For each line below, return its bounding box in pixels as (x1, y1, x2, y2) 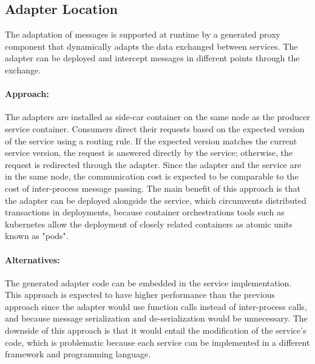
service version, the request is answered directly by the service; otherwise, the (5, 146, 293, 159)
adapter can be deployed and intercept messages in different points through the (5, 52, 300, 64)
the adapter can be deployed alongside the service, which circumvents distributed (5, 194, 307, 206)
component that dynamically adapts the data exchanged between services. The (5, 39, 298, 52)
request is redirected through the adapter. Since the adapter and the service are (5, 158, 302, 170)
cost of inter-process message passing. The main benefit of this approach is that (5, 181, 300, 194)
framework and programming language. (5, 348, 151, 360)
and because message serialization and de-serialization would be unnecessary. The (5, 312, 308, 325)
